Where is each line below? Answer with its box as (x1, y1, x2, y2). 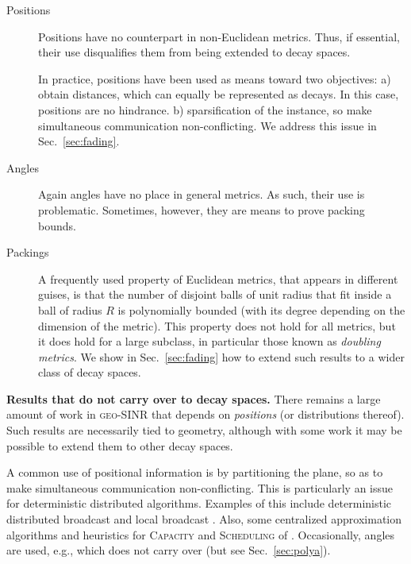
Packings (6, 244, 49, 261)
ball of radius (38, 301, 102, 318)
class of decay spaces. (38, 364, 141, 381)
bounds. (38, 217, 76, 234)
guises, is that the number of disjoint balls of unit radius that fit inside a (38, 286, 392, 303)
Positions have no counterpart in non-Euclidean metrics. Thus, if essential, (38, 28, 400, 44)
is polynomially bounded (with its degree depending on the (117, 301, 405, 318)
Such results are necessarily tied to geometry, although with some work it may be (6, 422, 402, 438)
